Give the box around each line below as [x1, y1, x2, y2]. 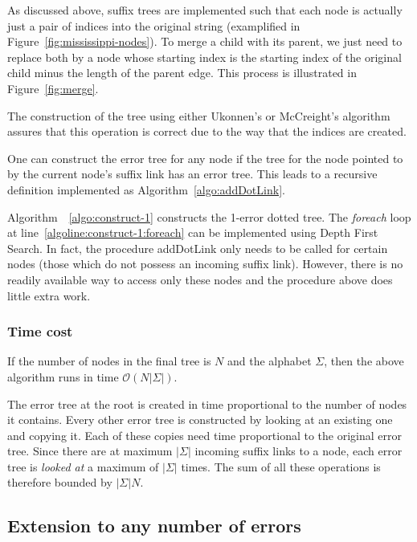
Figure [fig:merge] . [7, 79, 99, 96]
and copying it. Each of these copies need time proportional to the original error [7, 426, 402, 443]
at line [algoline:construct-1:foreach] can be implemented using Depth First [7, 224, 378, 241]
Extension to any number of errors [7, 513, 301, 538]
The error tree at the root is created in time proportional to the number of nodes [7, 395, 407, 412]
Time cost [7, 321, 73, 341]
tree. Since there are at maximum [7, 442, 173, 459]
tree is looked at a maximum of [7, 458, 159, 475]
